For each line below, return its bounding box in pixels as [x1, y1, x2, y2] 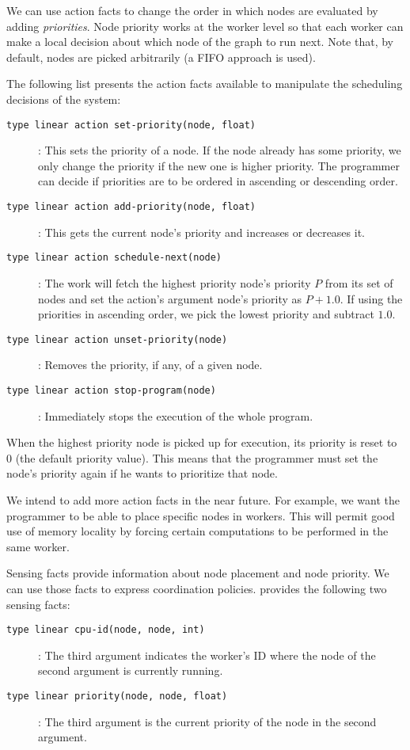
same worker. [6, 538, 70, 554]
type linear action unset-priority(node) [6, 333, 228, 345]
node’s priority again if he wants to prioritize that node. [6, 465, 278, 482]
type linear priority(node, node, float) [6, 690, 228, 702]
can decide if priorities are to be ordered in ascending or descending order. [38, 173, 398, 189]
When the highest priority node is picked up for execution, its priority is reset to [6, 434, 397, 451]
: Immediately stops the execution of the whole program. [38, 407, 313, 424]
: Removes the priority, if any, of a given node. [38, 356, 263, 373]
